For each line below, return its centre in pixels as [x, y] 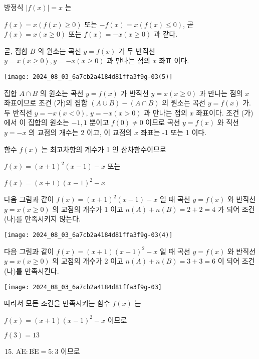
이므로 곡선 [163, 122]
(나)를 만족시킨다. [32, 270]
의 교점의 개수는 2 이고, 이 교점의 [80, 132]
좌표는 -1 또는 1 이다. [174, 132]
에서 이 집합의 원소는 [37, 122]
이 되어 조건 [236, 261]
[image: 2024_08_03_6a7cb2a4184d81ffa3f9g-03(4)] [88, 235]
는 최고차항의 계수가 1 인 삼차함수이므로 [104, 149]
